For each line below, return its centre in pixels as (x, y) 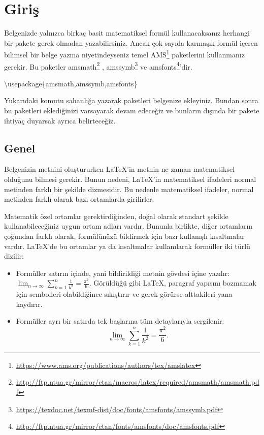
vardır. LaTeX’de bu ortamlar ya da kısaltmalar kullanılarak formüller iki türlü (127, 246)
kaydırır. (29, 304)
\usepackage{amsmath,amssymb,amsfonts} (71, 83)
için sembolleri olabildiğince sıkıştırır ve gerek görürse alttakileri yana (124, 294)
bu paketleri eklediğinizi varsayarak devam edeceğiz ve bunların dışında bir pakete (132, 110)
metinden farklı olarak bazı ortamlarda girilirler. (79, 199)
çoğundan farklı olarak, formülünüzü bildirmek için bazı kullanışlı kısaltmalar (124, 236)
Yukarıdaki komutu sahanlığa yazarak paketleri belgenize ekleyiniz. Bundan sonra (131, 100)
